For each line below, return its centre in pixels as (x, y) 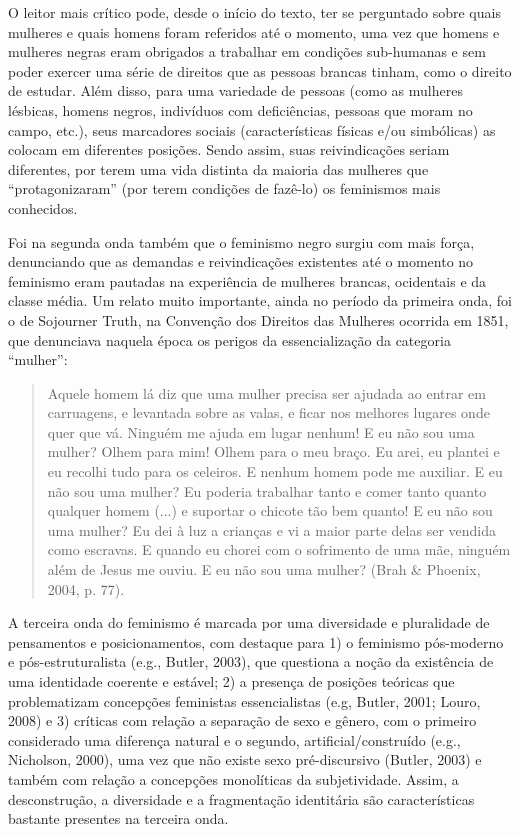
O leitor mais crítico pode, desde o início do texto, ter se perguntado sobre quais (254, 12)
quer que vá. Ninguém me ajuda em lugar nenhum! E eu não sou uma (261, 431)
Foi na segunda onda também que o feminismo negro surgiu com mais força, (241, 241)
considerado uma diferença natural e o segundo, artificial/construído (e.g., (234, 739)
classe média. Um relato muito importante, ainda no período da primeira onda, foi (260, 300)
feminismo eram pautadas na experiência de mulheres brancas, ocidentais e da (247, 280)
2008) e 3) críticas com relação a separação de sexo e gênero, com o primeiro (242, 720)
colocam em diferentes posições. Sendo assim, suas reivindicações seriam (229, 149)
